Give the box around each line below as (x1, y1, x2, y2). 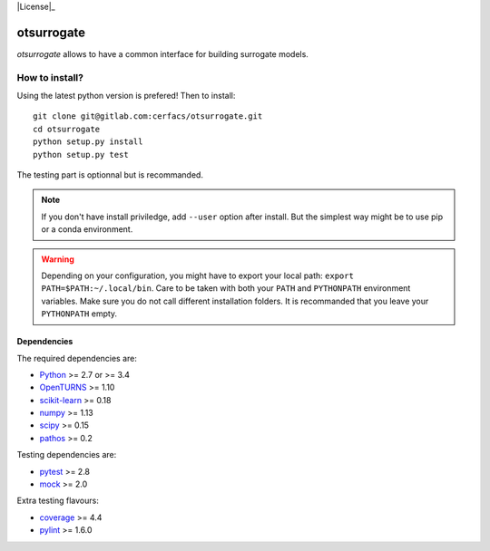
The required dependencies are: (16, 353, 138, 363)
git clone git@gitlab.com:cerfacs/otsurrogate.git (33, 111, 263, 121)
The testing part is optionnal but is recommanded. (16, 169, 204, 180)
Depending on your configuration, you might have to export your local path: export (41, 270, 354, 281)
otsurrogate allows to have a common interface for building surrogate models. (16, 48, 309, 59)
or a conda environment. (41, 224, 133, 235)
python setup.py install (33, 137, 143, 147)
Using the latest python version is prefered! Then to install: (16, 91, 236, 101)
